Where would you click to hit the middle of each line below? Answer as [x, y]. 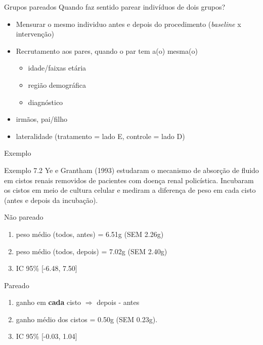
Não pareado [24, 217]
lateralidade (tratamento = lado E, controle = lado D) [100, 136]
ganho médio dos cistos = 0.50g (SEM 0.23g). [87, 319]
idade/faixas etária [57, 68]
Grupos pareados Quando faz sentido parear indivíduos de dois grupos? [115, 7]
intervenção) [35, 34]
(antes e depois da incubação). [51, 200]
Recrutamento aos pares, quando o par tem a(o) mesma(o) [107, 50]
